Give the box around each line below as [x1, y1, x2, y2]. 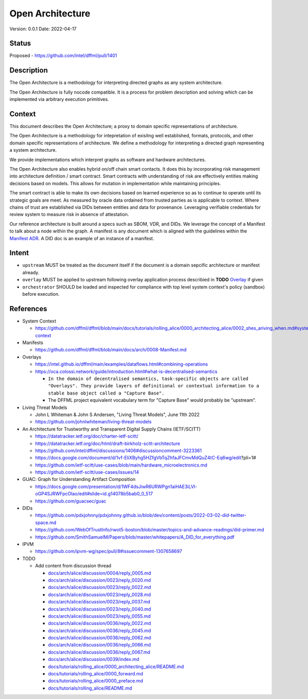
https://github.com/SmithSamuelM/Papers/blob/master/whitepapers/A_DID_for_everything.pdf [35, 534, 235, 540]
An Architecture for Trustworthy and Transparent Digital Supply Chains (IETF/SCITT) [22, 426, 201, 432]
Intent [9, 248, 29, 257]
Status [9, 39, 31, 48]
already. [22, 269, 40, 275]
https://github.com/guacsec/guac [35, 498, 106, 504]
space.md [35, 519, 56, 526]
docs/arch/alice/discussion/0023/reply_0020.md [48, 577, 151, 583]
